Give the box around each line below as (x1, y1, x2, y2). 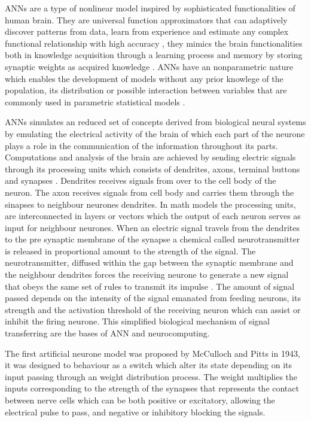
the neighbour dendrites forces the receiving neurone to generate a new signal (5, 268, 289, 281)
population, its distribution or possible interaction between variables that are (5, 84, 287, 96)
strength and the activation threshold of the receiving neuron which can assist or (5, 303, 301, 315)
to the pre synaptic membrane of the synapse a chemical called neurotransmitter (5, 233, 300, 245)
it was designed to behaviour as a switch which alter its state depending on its (5, 359, 292, 371)
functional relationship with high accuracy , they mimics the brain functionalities (5, 37, 303, 49)
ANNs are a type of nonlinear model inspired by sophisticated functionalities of (5, 2, 295, 14)
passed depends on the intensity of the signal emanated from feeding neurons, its (5, 292, 301, 304)
